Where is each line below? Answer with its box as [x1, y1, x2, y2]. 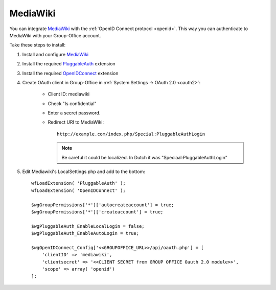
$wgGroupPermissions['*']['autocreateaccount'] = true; [31, 202, 174, 208]
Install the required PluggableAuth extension [22, 61, 116, 67]
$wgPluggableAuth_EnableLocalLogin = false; [31, 223, 145, 229]
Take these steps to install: [9, 42, 66, 48]
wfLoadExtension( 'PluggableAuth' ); [31, 180, 126, 186]
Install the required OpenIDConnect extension [22, 70, 119, 76]
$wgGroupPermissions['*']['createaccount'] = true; [31, 209, 164, 214]
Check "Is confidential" [48, 100, 97, 107]
